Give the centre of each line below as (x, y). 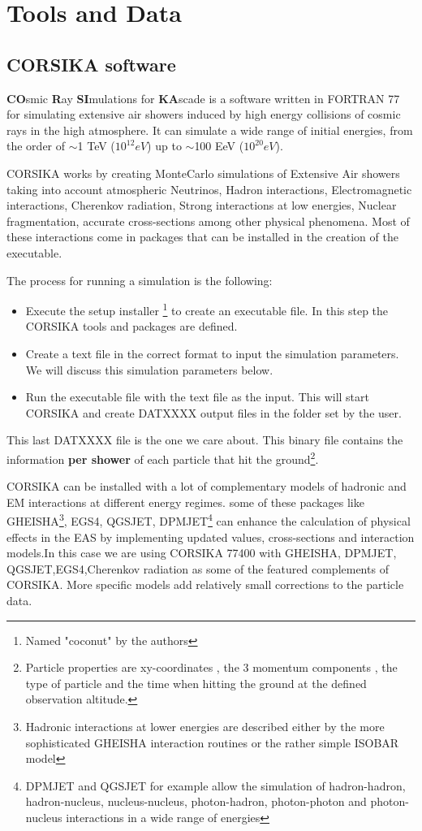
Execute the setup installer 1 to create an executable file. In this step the (207, 309)
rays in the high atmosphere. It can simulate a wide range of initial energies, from (210, 130)
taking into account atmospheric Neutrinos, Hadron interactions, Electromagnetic (209, 189)
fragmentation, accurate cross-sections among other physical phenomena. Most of (208, 221)
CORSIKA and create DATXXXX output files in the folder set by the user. (213, 412)
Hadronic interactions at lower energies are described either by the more (205, 726)
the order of (36, 146)
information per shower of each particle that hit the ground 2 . (163, 457)
